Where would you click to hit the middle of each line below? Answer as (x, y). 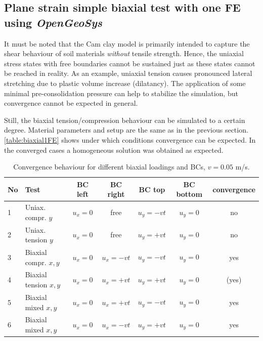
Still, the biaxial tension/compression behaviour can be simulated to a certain (125, 120)
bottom (189, 194)
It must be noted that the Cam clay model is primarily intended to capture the (127, 43)
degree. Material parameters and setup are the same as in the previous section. (126, 130)
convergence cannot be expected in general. (71, 103)
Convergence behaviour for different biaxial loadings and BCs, (109, 167)
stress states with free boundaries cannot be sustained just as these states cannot (130, 63)
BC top (152, 189)
